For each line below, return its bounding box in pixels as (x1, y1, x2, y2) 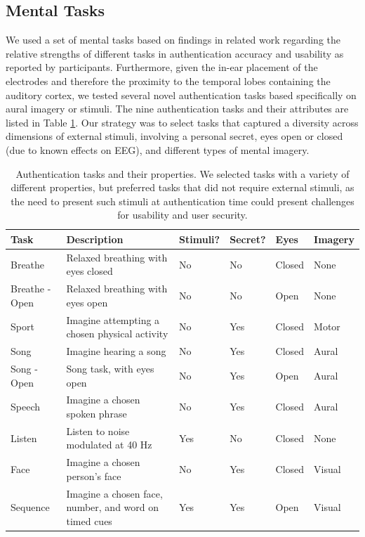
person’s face (66, 468, 121, 483)
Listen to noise (66, 423, 130, 438)
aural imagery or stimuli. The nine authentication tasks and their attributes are (6, 101, 349, 116)
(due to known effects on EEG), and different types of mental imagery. (6, 142, 310, 157)
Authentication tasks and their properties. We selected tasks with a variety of (15, 166, 350, 181)
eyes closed (66, 264, 113, 278)
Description (66, 231, 124, 246)
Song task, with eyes (66, 361, 154, 375)
